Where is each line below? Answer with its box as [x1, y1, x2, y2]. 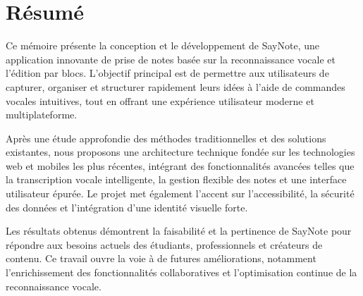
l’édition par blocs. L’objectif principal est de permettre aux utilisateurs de [6, 66, 329, 80]
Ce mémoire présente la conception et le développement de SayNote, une [6, 38, 319, 53]
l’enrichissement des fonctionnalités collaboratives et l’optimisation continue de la [6, 265, 357, 280]
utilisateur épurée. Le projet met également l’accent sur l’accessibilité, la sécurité [6, 186, 355, 201]
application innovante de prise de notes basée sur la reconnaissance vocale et [6, 51, 336, 66]
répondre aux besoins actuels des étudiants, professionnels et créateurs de [6, 237, 323, 252]
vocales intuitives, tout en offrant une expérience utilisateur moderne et [6, 93, 314, 108]
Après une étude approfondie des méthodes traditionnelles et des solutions [6, 130, 326, 145]
